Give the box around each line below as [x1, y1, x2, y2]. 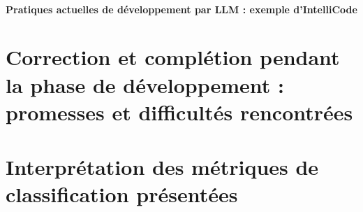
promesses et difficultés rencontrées [6, 97, 353, 126]
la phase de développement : [6, 70, 285, 99]
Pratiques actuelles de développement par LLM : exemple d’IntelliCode [6, 1, 357, 16]
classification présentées [6, 180, 238, 209]
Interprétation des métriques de [6, 153, 319, 181]
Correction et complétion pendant [6, 43, 340, 71]
